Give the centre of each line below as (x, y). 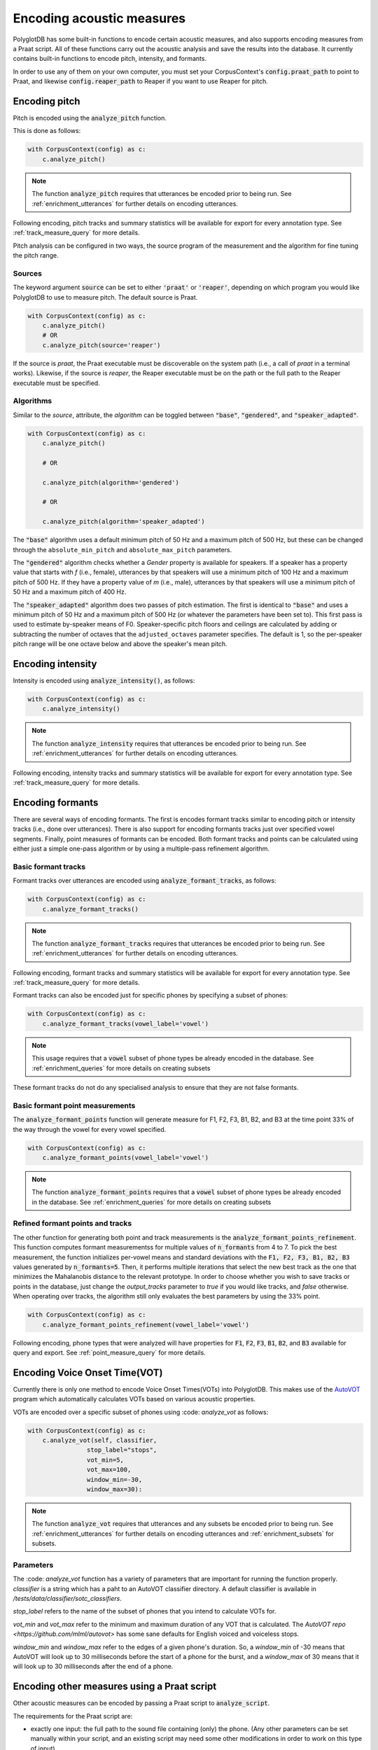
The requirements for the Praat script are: (73, 1716)
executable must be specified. (57, 383)
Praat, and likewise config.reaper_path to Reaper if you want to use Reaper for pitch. (141, 81)
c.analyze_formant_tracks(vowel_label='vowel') (126, 1023)
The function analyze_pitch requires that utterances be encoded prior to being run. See (162, 194)
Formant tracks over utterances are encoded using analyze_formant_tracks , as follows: (145, 881)
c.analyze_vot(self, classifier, (100, 1440)
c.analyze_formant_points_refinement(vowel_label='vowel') (146, 1324)
